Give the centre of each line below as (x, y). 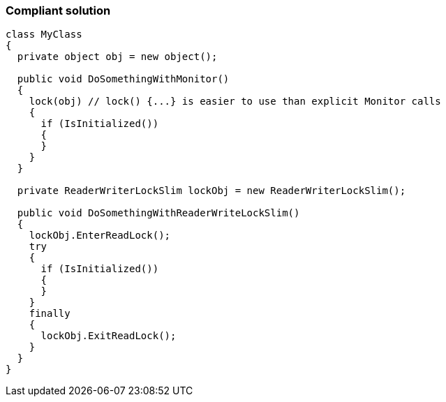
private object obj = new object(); (117, 57)
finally (50, 314)
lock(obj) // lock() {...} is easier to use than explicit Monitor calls (235, 102)
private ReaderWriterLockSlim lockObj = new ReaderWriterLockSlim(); (211, 191)
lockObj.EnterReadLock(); (100, 236)
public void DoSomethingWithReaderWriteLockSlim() (158, 213)
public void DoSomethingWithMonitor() (123, 79)
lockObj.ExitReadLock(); (109, 336)
